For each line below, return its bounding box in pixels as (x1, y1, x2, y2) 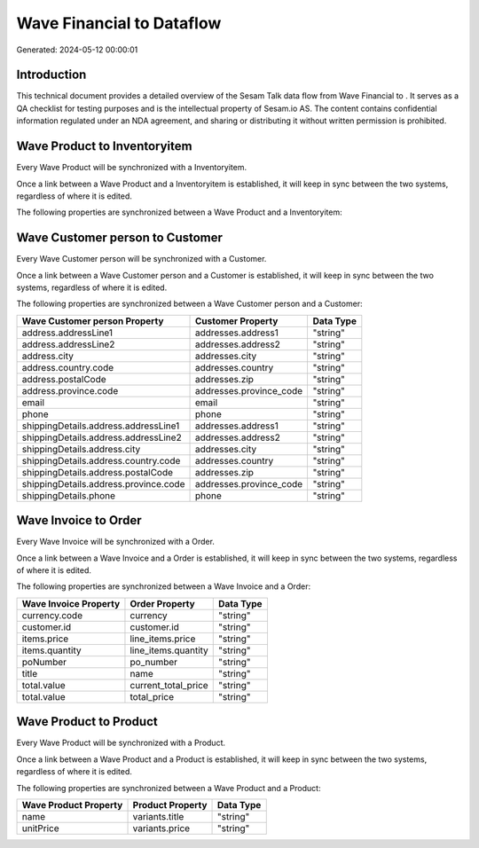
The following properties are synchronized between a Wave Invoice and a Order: (16, 581, 310, 592)
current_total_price (130, 679, 208, 691)
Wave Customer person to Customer (16, 231, 224, 246)
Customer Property (194, 315, 279, 327)
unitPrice (21, 821, 59, 834)
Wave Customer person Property (21, 315, 164, 327)
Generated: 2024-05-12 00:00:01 (16, 44, 138, 55)
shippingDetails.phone (21, 489, 115, 501)
